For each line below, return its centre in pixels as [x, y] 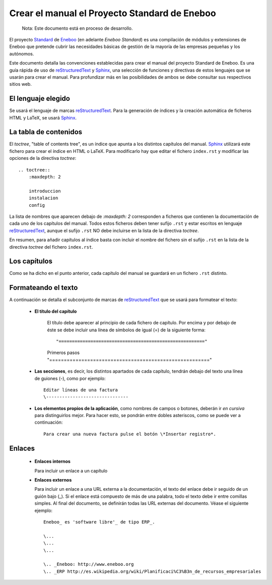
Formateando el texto [44, 288]
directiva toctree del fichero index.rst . [51, 247]
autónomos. [22, 53]
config [37, 205]
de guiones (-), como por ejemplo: [70, 378]
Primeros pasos [63, 353]
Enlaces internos [52, 461]
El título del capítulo [56, 311]
